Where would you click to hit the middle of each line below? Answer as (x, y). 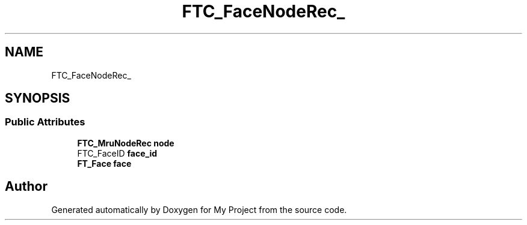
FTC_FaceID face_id (117, 153)
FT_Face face (104, 163)
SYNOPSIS (38, 98)
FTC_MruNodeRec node (126, 143)
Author (26, 187)
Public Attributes (45, 122)
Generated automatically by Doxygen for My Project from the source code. (199, 209)
